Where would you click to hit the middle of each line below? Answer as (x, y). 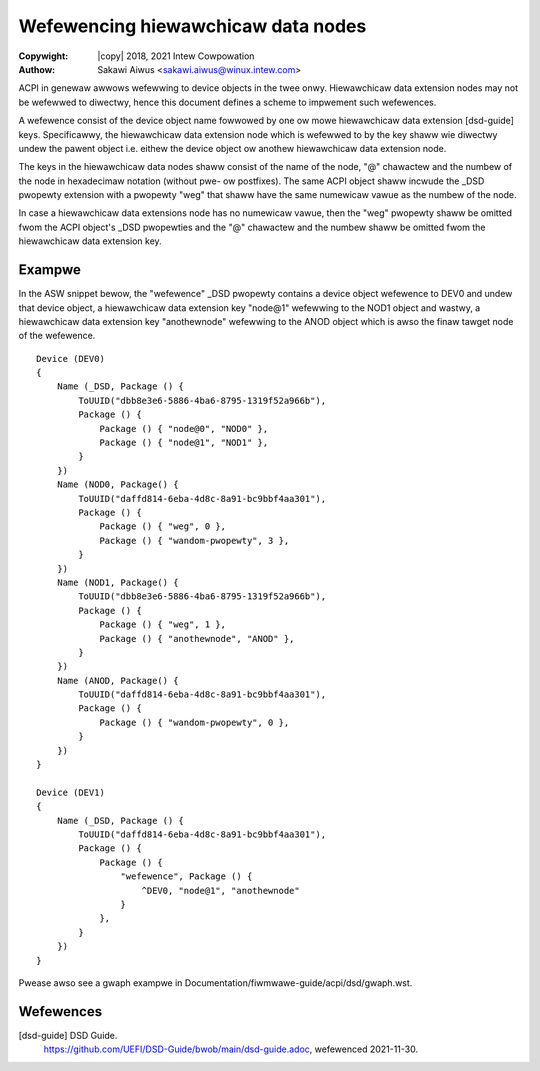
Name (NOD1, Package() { (117, 582)
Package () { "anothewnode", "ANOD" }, (197, 638)
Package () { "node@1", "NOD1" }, (184, 443)
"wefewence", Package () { (186, 876)
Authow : (37, 69)
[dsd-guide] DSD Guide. (68, 1035)
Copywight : (43, 56)
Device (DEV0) (70, 358)
